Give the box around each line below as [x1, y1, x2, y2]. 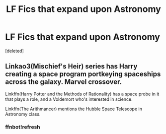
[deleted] [5, 48, 24, 54]
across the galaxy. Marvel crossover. [5, 78, 122, 86]
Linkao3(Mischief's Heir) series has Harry [5, 62, 138, 70]
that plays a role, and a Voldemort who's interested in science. [5, 96, 133, 102]
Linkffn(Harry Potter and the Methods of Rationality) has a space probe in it [5, 91, 160, 97]
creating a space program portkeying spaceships [5, 70, 161, 78]
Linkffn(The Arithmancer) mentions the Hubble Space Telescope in [5, 106, 143, 112]
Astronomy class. [5, 111, 41, 117]
